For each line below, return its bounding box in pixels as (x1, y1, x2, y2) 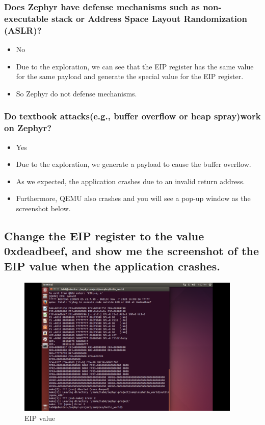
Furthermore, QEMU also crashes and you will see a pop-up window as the (16, 193, 251, 204)
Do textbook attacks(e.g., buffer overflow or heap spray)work (4, 110, 261, 122)
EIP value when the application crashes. (4, 258, 221, 273)
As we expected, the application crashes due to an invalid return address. (16, 176, 245, 186)
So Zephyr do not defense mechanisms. (16, 88, 137, 98)
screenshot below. (16, 203, 71, 213)
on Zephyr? (4, 121, 52, 134)
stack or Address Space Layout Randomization (51, 12, 247, 24)
